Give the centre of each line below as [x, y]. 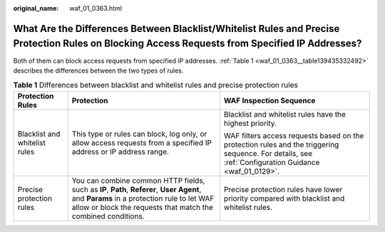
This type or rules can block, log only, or [139, 134]
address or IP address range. [120, 152]
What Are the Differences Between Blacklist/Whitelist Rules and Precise [176, 28]
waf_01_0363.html [96, 8]
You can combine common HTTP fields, [138, 180]
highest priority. [250, 123]
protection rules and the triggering [281, 144]
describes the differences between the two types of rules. [98, 70]
